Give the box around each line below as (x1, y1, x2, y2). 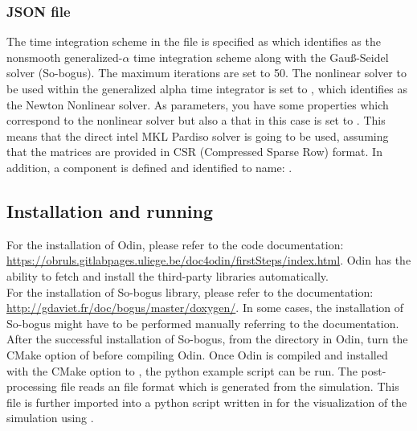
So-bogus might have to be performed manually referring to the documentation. (6, 314, 399, 331)
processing (6, 378, 57, 395)
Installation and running (6, 198, 214, 223)
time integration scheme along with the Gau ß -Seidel (133, 48, 389, 65)
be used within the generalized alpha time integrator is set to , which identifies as (6, 80, 408, 96)
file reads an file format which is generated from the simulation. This (60, 378, 399, 395)
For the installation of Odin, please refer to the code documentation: (6, 236, 344, 252)
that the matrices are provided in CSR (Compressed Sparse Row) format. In (6, 143, 382, 160)
